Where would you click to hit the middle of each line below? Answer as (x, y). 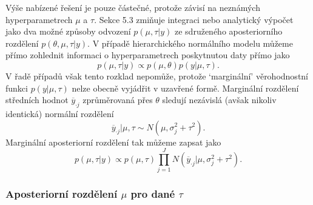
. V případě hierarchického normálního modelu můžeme (190, 43)
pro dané (153, 194)
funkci (17, 88)
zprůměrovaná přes (118, 100)
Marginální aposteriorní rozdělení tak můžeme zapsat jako (113, 142)
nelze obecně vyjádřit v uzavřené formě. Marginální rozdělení (185, 88)
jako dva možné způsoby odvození (68, 31)
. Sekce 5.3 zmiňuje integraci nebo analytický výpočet (194, 19)
